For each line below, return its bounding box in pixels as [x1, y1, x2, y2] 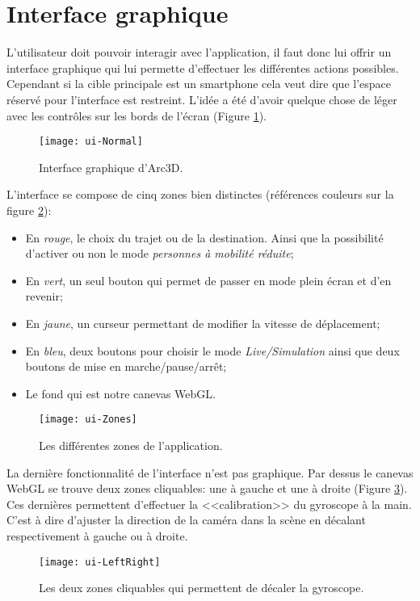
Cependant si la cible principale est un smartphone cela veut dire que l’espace [6, 75, 392, 92]
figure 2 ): [6, 201, 52, 218]
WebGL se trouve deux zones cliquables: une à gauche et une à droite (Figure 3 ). [6, 480, 408, 497]
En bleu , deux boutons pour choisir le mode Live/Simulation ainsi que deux [25, 342, 400, 359]
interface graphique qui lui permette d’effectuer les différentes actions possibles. [6, 59, 399, 76]
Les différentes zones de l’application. [39, 436, 223, 453]
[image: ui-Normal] [39, 136, 143, 148]
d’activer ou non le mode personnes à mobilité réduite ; [25, 245, 294, 262]
